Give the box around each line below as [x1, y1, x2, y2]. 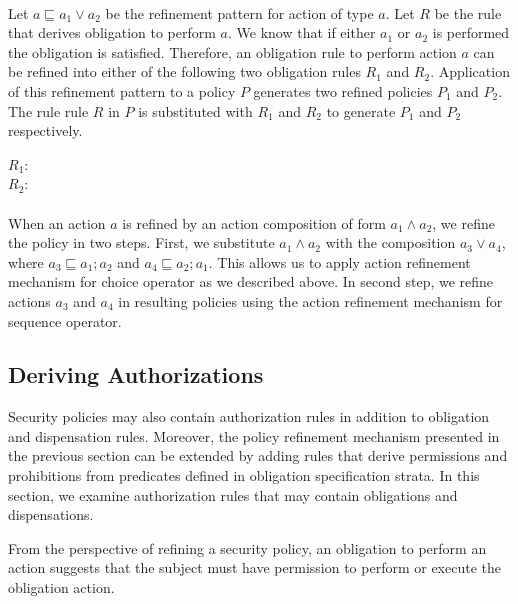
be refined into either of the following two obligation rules [8, 61, 361, 82]
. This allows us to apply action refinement [208, 251, 471, 272]
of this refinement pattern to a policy [8, 80, 236, 101]
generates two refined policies [253, 80, 433, 101]
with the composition [325, 232, 456, 253]
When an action [8, 212, 106, 233]
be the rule [434, 2, 502, 23]
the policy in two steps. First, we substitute [8, 232, 275, 253]
